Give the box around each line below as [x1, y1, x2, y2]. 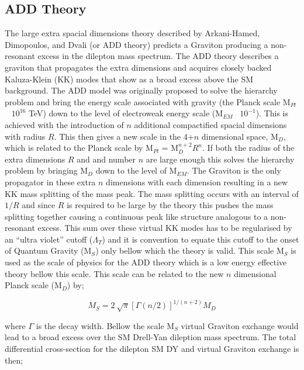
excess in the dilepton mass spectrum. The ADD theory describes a [37, 50, 279, 62]
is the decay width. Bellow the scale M [36, 319, 175, 331]
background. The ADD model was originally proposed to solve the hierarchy [5, 84, 278, 96]
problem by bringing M [5, 164, 88, 177]
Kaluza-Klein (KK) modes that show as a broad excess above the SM [5, 72, 254, 85]
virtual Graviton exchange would [181, 319, 299, 331]
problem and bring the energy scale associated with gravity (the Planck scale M [5, 95, 291, 108]
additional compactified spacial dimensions [134, 118, 287, 130]
